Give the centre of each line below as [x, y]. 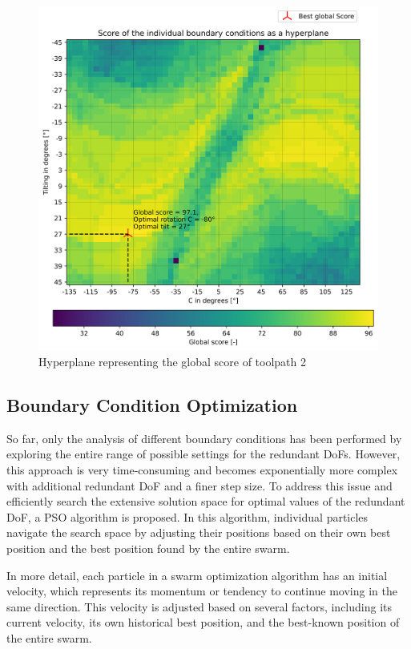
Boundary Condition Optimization [152, 405]
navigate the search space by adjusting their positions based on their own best [199, 532]
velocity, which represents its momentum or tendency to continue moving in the [202, 591]
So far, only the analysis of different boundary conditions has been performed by [204, 438]
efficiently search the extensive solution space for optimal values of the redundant [206, 501]
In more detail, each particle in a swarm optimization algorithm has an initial [197, 575]
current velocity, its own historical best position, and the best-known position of [203, 622]
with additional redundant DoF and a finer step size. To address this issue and [199, 485]
